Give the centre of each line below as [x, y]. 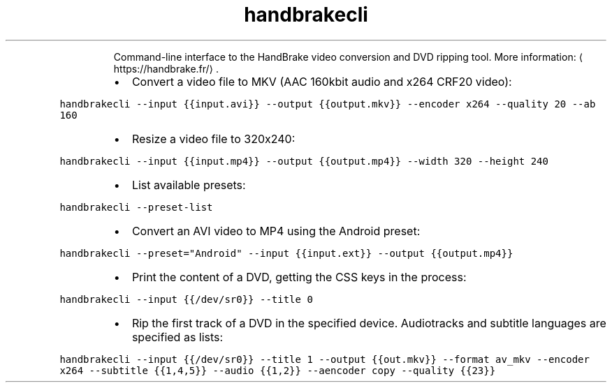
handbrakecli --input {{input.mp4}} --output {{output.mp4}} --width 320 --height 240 [304, 161]
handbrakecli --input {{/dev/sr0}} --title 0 [186, 299]
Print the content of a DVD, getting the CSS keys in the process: [299, 277]
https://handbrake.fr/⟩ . [166, 68]
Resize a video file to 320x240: [213, 139]
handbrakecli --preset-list [136, 207]
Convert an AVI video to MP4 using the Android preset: [276, 231]
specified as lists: [177, 337]
